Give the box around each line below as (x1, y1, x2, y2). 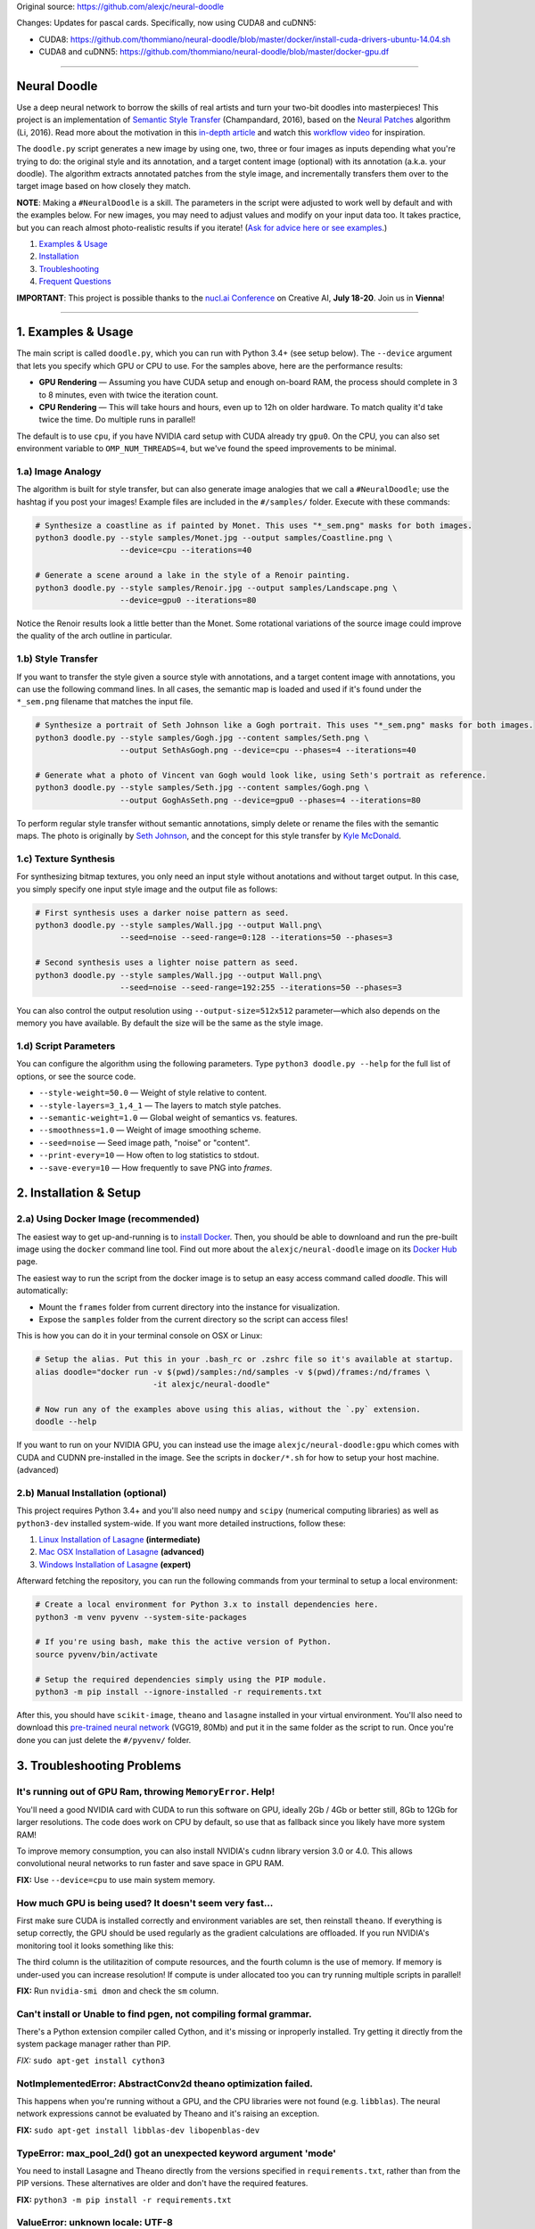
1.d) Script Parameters (16, 1040, 116, 1052)
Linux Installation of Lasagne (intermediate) (38, 1534, 201, 1545)
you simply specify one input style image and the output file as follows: (16, 884, 278, 894)
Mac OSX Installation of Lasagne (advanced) (38, 1547, 205, 1558)
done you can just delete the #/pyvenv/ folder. (16, 1734, 192, 1745)
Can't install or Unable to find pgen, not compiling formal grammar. (16, 2007, 312, 2019)
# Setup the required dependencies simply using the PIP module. (35, 1674, 327, 1684)
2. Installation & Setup (16, 1186, 142, 1201)
